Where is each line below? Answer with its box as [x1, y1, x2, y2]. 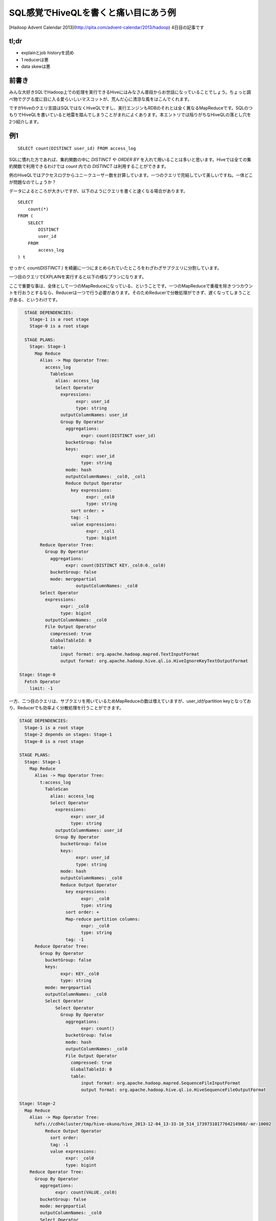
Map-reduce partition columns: [65, 916, 140, 922]
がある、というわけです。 [9, 296, 60, 302]
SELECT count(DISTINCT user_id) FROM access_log [18, 146, 136, 151]
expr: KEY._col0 [60, 971, 99, 976]
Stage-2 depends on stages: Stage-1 [24, 732, 112, 737]
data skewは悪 [21, 63, 51, 69]
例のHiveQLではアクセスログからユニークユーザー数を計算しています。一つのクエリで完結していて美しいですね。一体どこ [9, 172, 253, 178]
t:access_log [39, 779, 71, 785]
